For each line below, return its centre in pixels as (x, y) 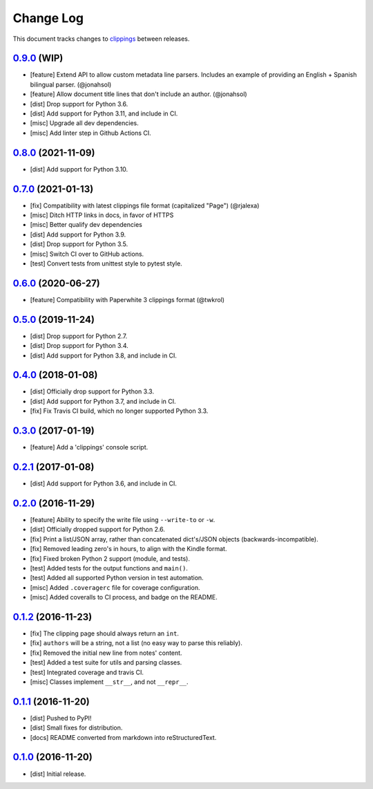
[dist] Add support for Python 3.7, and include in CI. (103, 401)
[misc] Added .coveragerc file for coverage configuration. (115, 587)
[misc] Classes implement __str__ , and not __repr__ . (109, 682)
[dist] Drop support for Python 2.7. (79, 336)
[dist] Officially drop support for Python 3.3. (92, 391)
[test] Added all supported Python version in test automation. (117, 578)
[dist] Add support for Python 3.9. (78, 234)
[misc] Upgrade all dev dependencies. (84, 123)
